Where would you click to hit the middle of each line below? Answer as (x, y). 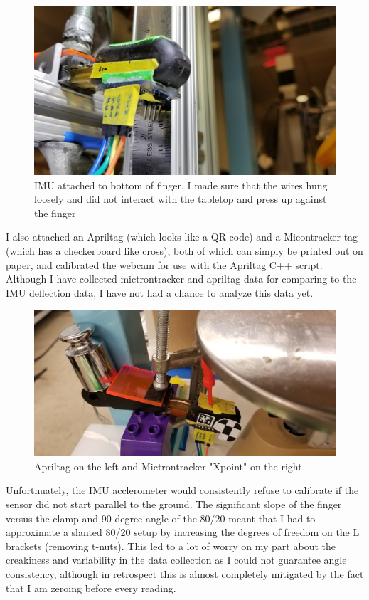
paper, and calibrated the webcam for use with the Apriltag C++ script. (164, 264)
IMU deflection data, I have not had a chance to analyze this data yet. (160, 292)
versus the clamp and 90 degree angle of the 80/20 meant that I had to (161, 518)
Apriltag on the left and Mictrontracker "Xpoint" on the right (168, 466)
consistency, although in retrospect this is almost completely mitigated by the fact (185, 573)
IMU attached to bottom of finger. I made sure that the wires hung (181, 185)
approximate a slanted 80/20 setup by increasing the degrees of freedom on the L (183, 532)
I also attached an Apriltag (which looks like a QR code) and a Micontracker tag (182, 237)
